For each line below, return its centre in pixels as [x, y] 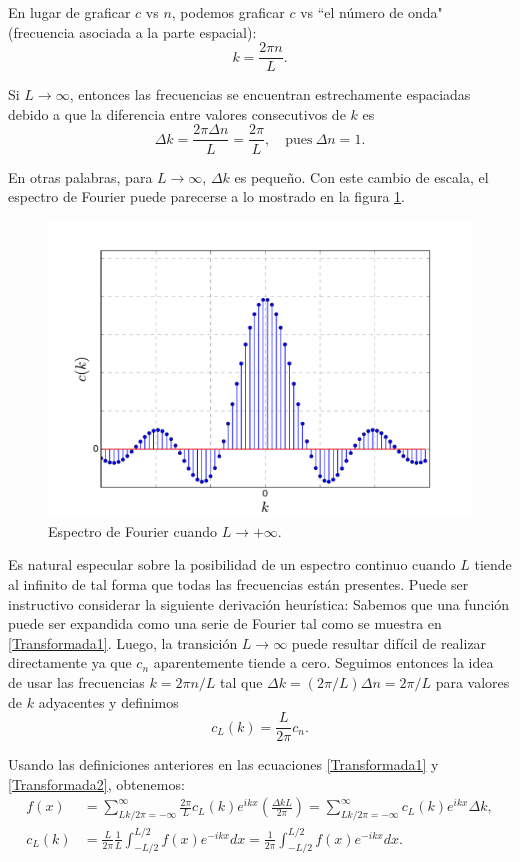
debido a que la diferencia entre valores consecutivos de [177, 113]
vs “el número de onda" [371, 12]
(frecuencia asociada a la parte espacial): [132, 31]
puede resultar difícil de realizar [389, 642]
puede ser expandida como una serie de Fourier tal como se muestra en [225, 623]
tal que [241, 681]
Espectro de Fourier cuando [132, 530]
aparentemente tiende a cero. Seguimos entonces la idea [323, 662]
